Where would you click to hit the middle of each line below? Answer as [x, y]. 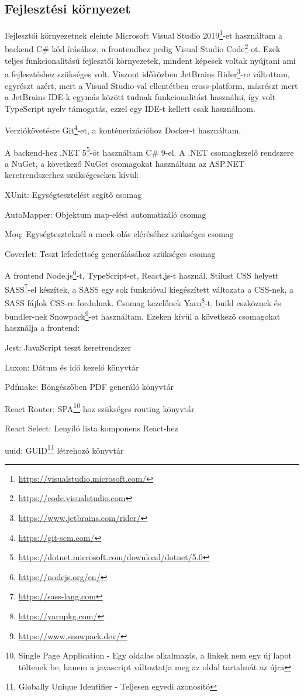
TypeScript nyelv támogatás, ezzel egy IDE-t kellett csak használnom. [130, 108]
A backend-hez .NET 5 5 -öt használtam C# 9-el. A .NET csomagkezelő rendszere [149, 151]
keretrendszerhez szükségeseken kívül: [72, 175]
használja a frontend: [42, 328]
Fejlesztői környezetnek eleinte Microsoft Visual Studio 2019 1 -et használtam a [144, 34]
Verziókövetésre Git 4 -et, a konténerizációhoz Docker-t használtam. [123, 129]
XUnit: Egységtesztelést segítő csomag [73, 195]
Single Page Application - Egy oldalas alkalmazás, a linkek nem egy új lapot [155, 655]
